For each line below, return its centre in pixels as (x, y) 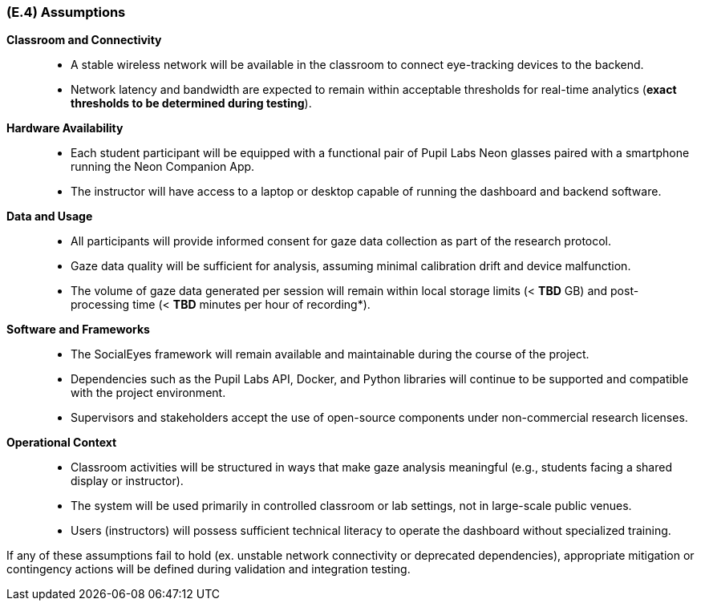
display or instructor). (127, 481)
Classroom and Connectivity (84, 40)
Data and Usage (50, 216)
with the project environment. (148, 393)
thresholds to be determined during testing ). (191, 103)
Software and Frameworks (78, 330)
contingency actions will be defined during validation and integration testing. (209, 569)
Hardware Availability (65, 128)
